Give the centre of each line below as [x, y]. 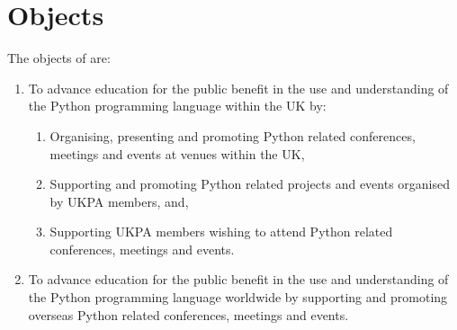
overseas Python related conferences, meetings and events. [188, 314]
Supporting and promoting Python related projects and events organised [250, 184]
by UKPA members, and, [119, 201]
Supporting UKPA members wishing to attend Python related [221, 232]
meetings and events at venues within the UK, [177, 153]
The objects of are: [59, 58]
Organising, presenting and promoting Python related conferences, [233, 135]
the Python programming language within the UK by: [177, 106]
